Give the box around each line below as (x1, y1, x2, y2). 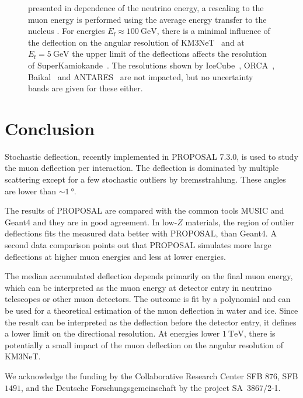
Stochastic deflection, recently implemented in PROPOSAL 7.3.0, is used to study (5, 150, 298, 162)
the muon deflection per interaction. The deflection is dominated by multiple (5, 162, 279, 174)
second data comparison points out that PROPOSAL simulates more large (5, 239, 271, 251)
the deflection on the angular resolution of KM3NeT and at (28, 36, 245, 48)
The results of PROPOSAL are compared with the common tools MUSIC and (5, 204, 284, 217)
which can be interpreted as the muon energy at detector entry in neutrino (5, 281, 272, 293)
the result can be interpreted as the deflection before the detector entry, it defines (5, 315, 297, 328)
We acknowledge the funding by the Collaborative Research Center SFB (5, 369, 263, 382)
